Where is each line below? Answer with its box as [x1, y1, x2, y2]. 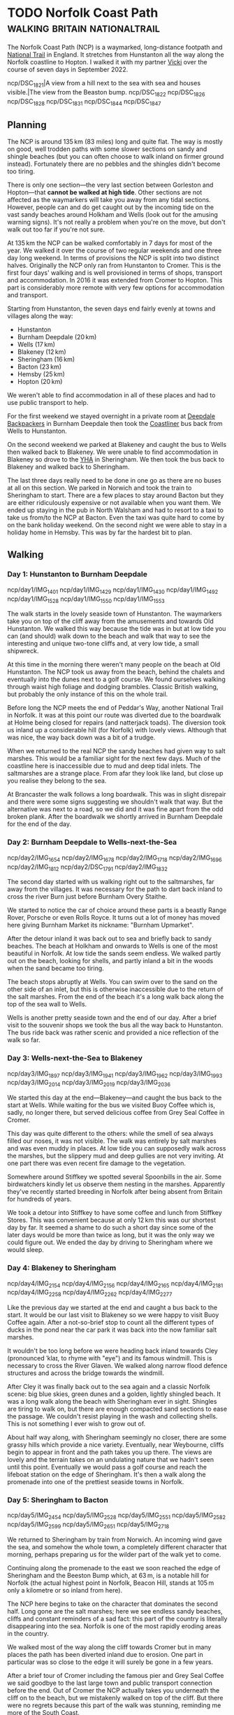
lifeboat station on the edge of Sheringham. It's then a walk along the [7, 1470, 206, 1479]
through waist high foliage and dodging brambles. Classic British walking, [7, 683, 219, 691]
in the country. [7, 1629, 49, 1637]
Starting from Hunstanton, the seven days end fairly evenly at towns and [7, 304, 216, 313]
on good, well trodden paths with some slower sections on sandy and [7, 145, 207, 153]
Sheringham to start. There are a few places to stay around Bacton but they [7, 491, 224, 499]
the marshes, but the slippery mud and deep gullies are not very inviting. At [7, 1152, 224, 1160]
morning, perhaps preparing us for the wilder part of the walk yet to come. [7, 1550, 221, 1558]
